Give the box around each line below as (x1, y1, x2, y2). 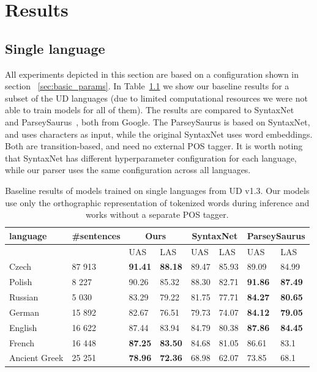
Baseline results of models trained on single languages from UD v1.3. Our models (5, 184, 310, 196)
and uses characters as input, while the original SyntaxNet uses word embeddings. (5, 127, 313, 140)
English (9, 321, 37, 333)
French (9, 336, 35, 349)
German (9, 305, 40, 318)
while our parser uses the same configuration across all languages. (5, 163, 251, 176)
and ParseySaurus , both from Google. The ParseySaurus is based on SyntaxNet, (5, 115, 310, 128)
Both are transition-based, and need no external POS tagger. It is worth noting (5, 139, 303, 152)
